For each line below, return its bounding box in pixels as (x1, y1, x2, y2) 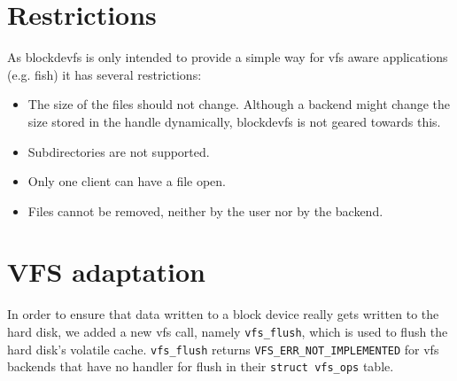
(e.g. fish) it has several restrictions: (7, 65, 202, 83)
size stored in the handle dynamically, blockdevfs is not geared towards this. (27, 112, 441, 130)
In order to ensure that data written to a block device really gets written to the (7, 305, 439, 323)
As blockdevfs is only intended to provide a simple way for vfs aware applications (7, 48, 448, 66)
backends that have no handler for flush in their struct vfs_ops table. (7, 357, 394, 376)
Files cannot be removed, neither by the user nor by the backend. (27, 201, 383, 220)
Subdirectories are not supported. (27, 142, 210, 160)
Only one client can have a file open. (27, 172, 227, 190)
